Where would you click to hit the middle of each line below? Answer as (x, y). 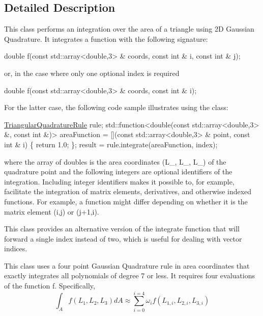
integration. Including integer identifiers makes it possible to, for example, (119, 181)
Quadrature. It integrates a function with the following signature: (106, 38)
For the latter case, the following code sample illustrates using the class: (116, 107)
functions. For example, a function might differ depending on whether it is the (126, 201)
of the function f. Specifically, (50, 286)
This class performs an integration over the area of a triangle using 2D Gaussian (129, 29)
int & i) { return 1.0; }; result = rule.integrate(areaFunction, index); (111, 144)
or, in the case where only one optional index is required (92, 73)
